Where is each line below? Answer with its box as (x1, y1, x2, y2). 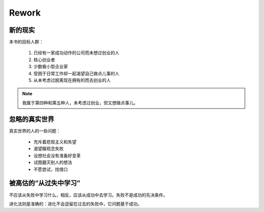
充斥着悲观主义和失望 (33, 139, 77, 145)
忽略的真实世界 (9, 115, 54, 123)
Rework (9, 7, 41, 18)
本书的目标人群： (9, 39, 44, 45)
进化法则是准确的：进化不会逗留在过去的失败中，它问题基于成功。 (9, 201, 142, 207)
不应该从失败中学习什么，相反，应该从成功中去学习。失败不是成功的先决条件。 (9, 192, 168, 198)
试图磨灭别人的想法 (33, 159, 72, 166)
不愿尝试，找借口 (33, 166, 68, 172)
